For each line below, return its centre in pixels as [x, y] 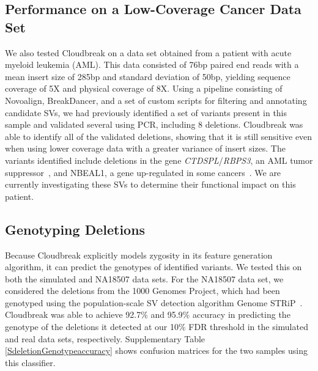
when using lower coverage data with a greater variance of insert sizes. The [145, 148]
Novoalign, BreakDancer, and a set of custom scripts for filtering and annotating [156, 100]
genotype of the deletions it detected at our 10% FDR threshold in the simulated [157, 327]
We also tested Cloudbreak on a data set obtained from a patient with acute [148, 52]
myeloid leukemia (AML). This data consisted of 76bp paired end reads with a [152, 64]
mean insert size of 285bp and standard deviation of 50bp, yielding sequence [148, 76]
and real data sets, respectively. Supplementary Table [105, 338]
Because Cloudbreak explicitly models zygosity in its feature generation [139, 255]
